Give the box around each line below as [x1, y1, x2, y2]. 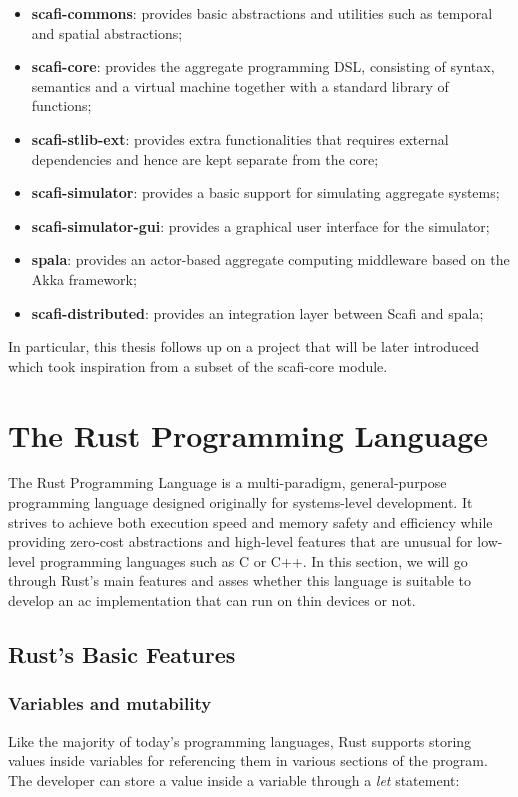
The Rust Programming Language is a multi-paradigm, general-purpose [8, 472, 447, 493]
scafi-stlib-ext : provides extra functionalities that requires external [31, 128, 449, 149]
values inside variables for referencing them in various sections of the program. [8, 750, 488, 771]
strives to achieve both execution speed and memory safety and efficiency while [8, 511, 493, 532]
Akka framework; [31, 268, 137, 289]
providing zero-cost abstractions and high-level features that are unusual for [8, 531, 473, 552]
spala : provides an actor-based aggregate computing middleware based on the [31, 249, 510, 270]
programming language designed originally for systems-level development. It [8, 492, 473, 513]
